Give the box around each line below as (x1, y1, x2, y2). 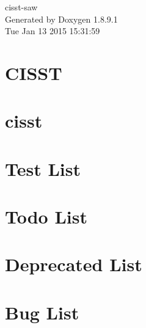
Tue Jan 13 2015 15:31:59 (5, 24, 100, 37)
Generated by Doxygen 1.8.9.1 (5, 12, 118, 25)
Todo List (5, 204, 87, 229)
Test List (5, 156, 81, 181)
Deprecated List (5, 252, 142, 277)
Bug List (5, 299, 79, 324)
